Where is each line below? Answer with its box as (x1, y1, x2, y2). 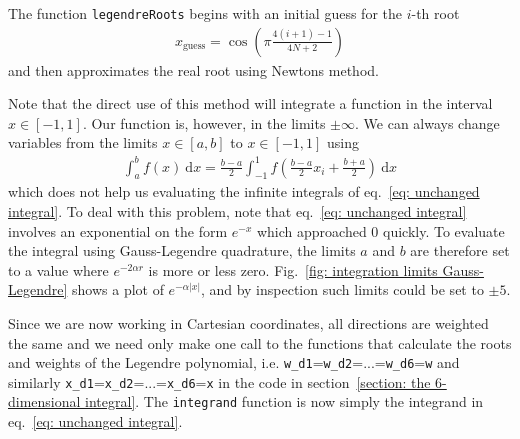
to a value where (8, 259, 109, 280)
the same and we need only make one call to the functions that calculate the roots (8, 332, 512, 353)
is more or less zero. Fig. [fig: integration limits (148, 259, 438, 280)
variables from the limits (8, 132, 158, 153)
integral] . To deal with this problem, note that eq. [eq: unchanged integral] (8, 200, 467, 221)
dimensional (8, 391, 81, 412)
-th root (411, 3, 460, 23)
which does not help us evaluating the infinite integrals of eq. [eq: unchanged (8, 181, 480, 202)
